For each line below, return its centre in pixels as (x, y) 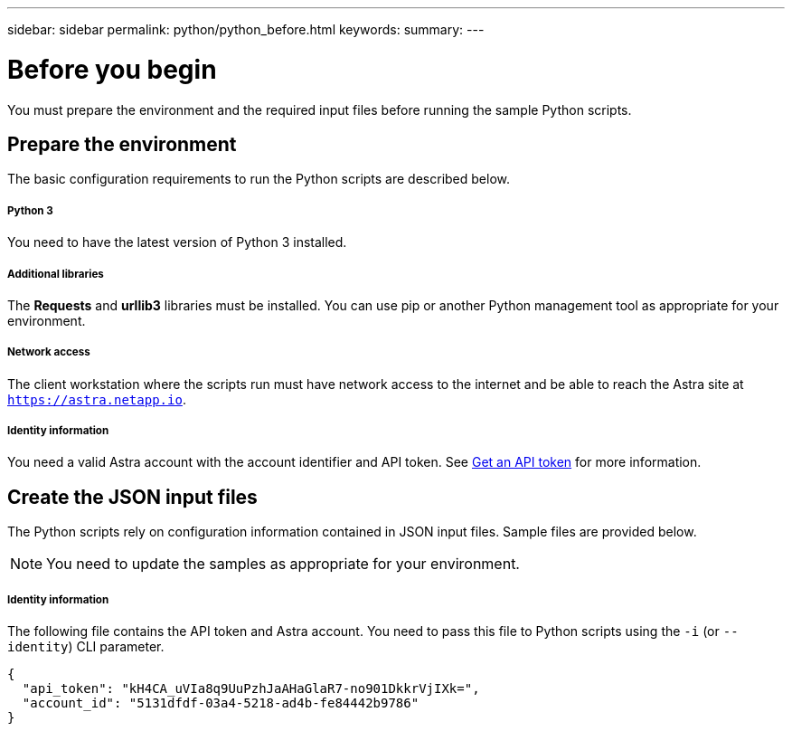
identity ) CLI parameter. (86, 647)
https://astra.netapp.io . (97, 399)
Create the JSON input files (132, 497)
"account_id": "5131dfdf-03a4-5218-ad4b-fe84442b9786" (221, 703)
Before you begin (112, 69)
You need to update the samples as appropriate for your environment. (283, 564)
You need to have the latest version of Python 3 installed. (177, 242)
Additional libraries (56, 274)
